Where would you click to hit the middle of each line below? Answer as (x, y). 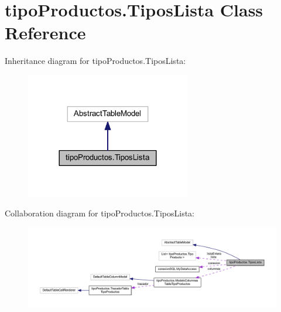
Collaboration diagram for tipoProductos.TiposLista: (100, 213)
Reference (45, 33)
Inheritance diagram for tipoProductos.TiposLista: (95, 61)
